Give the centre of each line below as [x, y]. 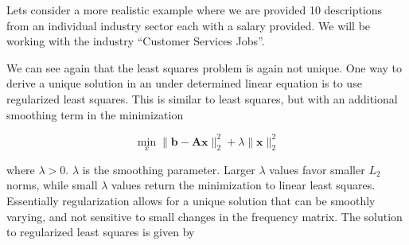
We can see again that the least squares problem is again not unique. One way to [204, 67]
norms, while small [52, 185]
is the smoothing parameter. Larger [169, 169]
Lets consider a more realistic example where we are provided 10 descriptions [195, 10]
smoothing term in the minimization [95, 114]
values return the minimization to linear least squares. [243, 185]
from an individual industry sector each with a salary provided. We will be [189, 25]
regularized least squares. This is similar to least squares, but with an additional [202, 98]
